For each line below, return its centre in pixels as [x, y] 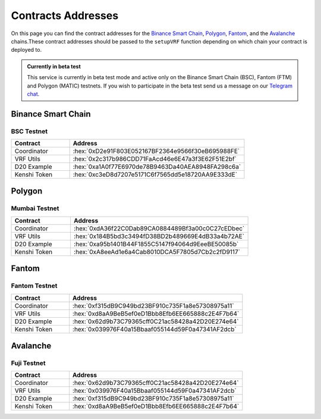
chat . [33, 94]
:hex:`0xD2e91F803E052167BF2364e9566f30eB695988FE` [156, 151]
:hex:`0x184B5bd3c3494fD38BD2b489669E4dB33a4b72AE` [159, 236]
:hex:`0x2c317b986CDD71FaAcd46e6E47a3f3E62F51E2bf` [155, 159]
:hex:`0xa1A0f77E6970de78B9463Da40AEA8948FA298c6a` [157, 167]
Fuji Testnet [28, 363]
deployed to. [26, 50]
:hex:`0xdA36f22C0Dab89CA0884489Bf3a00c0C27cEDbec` [159, 228]
